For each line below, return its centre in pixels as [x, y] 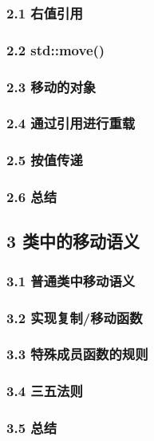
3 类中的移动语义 [73, 241]
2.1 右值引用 [45, 12]
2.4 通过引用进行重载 [71, 123]
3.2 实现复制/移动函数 [75, 317]
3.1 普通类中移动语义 [71, 280]
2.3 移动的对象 [51, 86]
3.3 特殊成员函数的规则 [77, 354]
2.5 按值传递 [45, 160]
